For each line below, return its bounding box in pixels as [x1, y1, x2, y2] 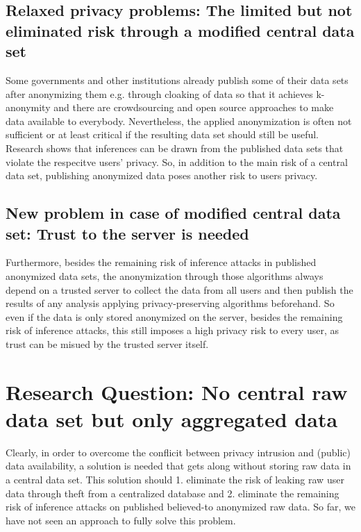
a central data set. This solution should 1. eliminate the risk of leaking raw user [6, 472, 344, 486]
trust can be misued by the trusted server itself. [6, 336, 209, 351]
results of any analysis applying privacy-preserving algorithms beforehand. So [6, 296, 335, 310]
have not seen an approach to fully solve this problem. [6, 513, 236, 527]
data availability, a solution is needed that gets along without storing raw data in [6, 458, 351, 473]
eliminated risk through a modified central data [6, 19, 355, 41]
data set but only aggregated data [6, 404, 338, 433]
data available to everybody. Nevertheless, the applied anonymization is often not [6, 113, 352, 128]
